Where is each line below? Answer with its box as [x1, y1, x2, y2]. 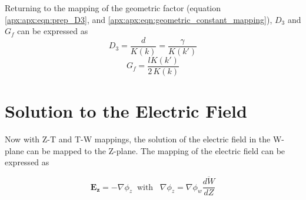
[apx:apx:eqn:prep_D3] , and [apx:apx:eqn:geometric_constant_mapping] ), [5, 13, 272, 25]
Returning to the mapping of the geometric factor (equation [5, 2, 221, 14]
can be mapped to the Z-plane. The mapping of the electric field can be [26, 144, 285, 156]
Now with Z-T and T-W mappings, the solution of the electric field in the [5, 133, 271, 145]
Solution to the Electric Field [5, 99, 247, 123]
